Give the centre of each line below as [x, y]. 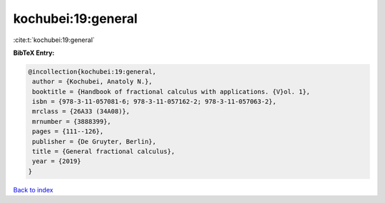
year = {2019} [57, 161]
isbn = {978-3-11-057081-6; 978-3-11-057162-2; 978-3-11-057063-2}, [154, 102]
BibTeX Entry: [34, 53]
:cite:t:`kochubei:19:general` [54, 40]
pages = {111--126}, [68, 131]
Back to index [33, 189]
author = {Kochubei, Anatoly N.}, [92, 82]
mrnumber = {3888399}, [72, 121]
